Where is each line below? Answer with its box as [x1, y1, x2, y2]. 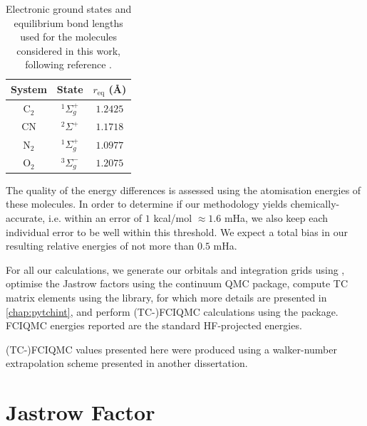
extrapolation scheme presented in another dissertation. [6, 356, 248, 371]
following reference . [25, 57, 113, 72]
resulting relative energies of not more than [6, 238, 195, 253]
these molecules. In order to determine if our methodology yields [6, 196, 288, 211]
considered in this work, [16, 43, 120, 58]
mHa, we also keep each [224, 211, 329, 225]
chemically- [290, 196, 340, 211]
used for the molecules [20, 29, 118, 44]
